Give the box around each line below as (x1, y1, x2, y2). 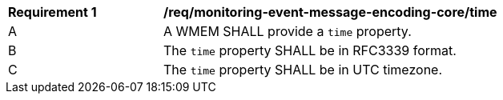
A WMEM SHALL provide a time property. (163, 23, 412, 39)
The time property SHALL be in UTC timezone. (163, 62, 443, 78)
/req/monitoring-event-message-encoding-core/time (163, 4, 497, 20)
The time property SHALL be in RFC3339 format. (163, 42, 457, 58)
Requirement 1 (8, 4, 97, 20)
